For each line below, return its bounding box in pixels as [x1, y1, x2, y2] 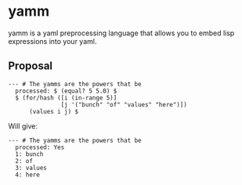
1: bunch [15, 150, 44, 158]
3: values [15, 164, 47, 172]
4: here [15, 171, 41, 179]
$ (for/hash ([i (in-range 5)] [15, 93, 117, 102]
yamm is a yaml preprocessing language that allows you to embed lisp [8, 28, 235, 38]
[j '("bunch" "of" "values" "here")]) [60, 100, 188, 108]
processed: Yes [15, 143, 65, 151]
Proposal [8, 60, 53, 73]
